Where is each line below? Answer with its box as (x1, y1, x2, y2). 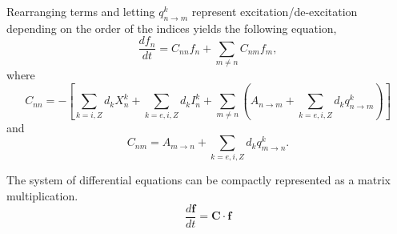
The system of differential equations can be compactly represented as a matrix (6, 171, 391, 188)
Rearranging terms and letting (6, 3, 155, 19)
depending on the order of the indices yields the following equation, (6, 19, 337, 36)
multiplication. (6, 188, 78, 204)
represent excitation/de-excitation (191, 3, 358, 19)
